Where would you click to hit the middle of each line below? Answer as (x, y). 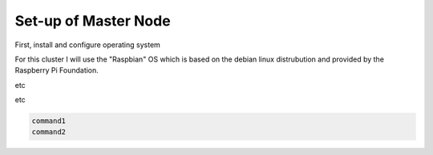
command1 (49, 121)
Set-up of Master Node (93, 21)
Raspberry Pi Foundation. (57, 70)
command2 (49, 132)
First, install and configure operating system (87, 45)
